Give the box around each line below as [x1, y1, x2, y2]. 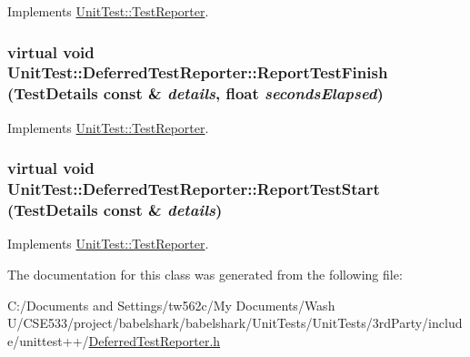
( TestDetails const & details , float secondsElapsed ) [7, 82, 384, 105]
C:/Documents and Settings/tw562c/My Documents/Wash [7, 295, 335, 314]
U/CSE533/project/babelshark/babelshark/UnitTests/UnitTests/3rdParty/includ [7, 313, 463, 332]
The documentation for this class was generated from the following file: [7, 264, 403, 283]
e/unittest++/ [7, 331, 89, 350]
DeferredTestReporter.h [88, 331, 221, 350]
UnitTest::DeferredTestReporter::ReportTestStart [7, 178, 380, 200]
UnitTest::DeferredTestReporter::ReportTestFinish [7, 61, 388, 84]
